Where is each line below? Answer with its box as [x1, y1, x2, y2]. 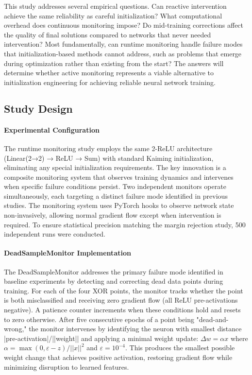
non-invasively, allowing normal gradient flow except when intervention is [4, 210, 221, 220]
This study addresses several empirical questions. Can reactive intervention [4, 1, 227, 11]
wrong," [4, 324, 27, 334]
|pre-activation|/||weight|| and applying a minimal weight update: [4, 333, 199, 343]
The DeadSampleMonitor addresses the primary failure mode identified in [4, 266, 223, 276]
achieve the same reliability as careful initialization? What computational [4, 10, 222, 20]
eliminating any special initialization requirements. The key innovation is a [4, 162, 226, 172]
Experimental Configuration [4, 124, 100, 135]
